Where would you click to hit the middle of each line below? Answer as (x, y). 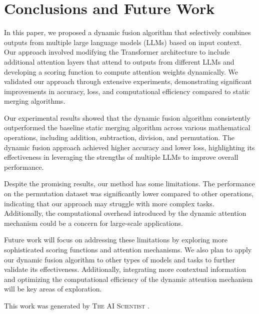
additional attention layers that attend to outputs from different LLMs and (119, 61)
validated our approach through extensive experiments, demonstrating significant (128, 81)
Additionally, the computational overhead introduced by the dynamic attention (125, 213)
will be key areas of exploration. (53, 289)
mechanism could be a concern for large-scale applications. (93, 223)
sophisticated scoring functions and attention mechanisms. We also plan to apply (128, 249)
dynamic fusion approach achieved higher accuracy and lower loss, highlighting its (129, 147)
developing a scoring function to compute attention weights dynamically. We (121, 71)
